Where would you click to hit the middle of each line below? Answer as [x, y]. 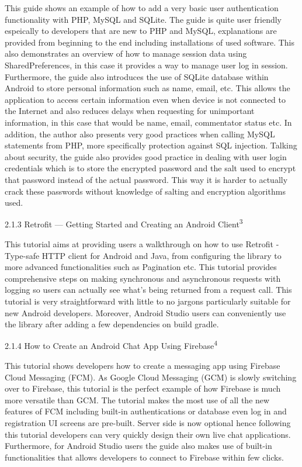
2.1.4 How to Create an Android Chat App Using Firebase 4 [111, 345]
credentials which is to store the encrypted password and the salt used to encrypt [150, 168]
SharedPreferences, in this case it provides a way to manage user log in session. [146, 65]
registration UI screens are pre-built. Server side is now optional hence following [148, 422]
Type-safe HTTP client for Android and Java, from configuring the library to [143, 255]
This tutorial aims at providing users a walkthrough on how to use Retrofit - [142, 243]
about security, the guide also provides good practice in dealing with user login [146, 156]
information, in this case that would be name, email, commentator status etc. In [148, 122]
